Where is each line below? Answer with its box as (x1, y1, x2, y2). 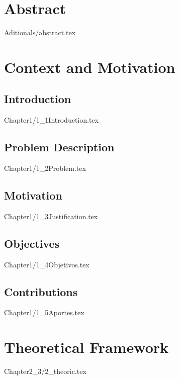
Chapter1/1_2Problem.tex (4, 163, 86, 173)
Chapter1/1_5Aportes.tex (4, 307, 84, 318)
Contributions (4, 283, 78, 299)
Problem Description (4, 139, 115, 155)
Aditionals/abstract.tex (4, 27, 76, 38)
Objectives (4, 235, 60, 251)
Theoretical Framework (4, 337, 169, 357)
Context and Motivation (4, 56, 175, 77)
